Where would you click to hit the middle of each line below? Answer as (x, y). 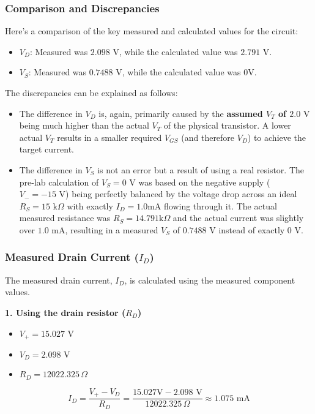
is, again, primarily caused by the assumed (181, 113)
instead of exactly (252, 229)
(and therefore (208, 137)
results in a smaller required (109, 137)
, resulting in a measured (112, 229)
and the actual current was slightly (238, 218)
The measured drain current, (59, 280)
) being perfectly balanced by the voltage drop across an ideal (181, 194)
